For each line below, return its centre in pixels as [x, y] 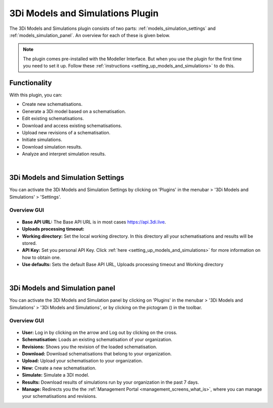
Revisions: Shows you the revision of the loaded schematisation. [89, 347]
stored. [30, 243]
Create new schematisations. [52, 104]
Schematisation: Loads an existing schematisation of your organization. [97, 340]
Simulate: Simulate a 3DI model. [56, 375]
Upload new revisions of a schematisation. [66, 132]
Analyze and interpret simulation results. [64, 154]
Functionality [31, 83]
